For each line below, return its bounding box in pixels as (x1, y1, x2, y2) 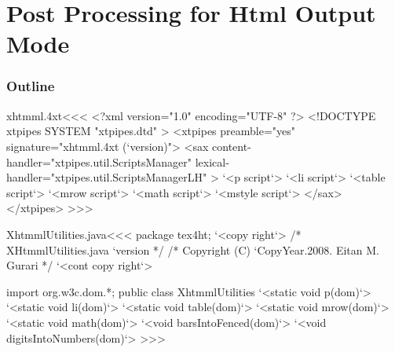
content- (212, 137, 251, 154)
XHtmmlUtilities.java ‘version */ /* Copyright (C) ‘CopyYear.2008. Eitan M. (6, 241, 379, 258)
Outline (6, 76, 55, 96)
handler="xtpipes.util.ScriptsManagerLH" (6, 169, 207, 185)
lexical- (195, 153, 229, 170)
